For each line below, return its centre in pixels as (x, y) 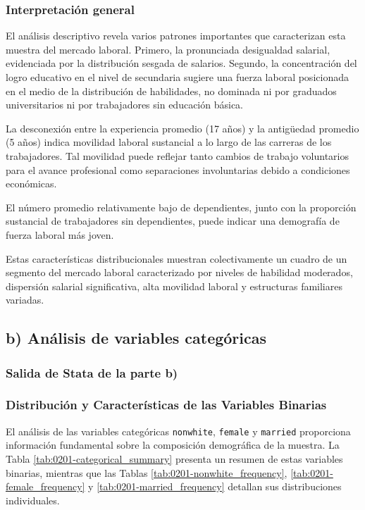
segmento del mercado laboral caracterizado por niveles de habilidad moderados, (179, 272)
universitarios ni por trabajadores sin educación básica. (125, 105)
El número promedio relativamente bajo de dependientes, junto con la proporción (181, 207)
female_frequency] (45, 486)
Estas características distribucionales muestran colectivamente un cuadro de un (177, 258)
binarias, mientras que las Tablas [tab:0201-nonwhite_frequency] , (147, 472)
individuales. (33, 500)
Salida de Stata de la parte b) (92, 372)
